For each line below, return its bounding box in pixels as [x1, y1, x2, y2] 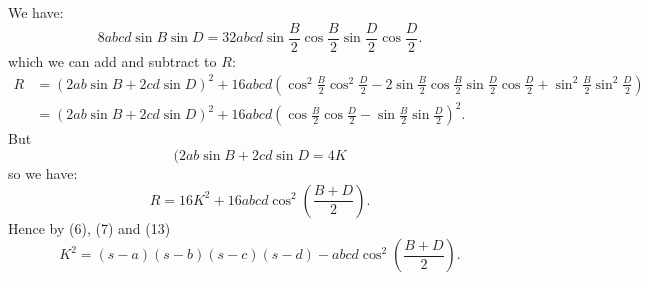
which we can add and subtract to [8, 50, 217, 71]
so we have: [8, 162, 78, 183]
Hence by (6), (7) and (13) [8, 217, 171, 238]
